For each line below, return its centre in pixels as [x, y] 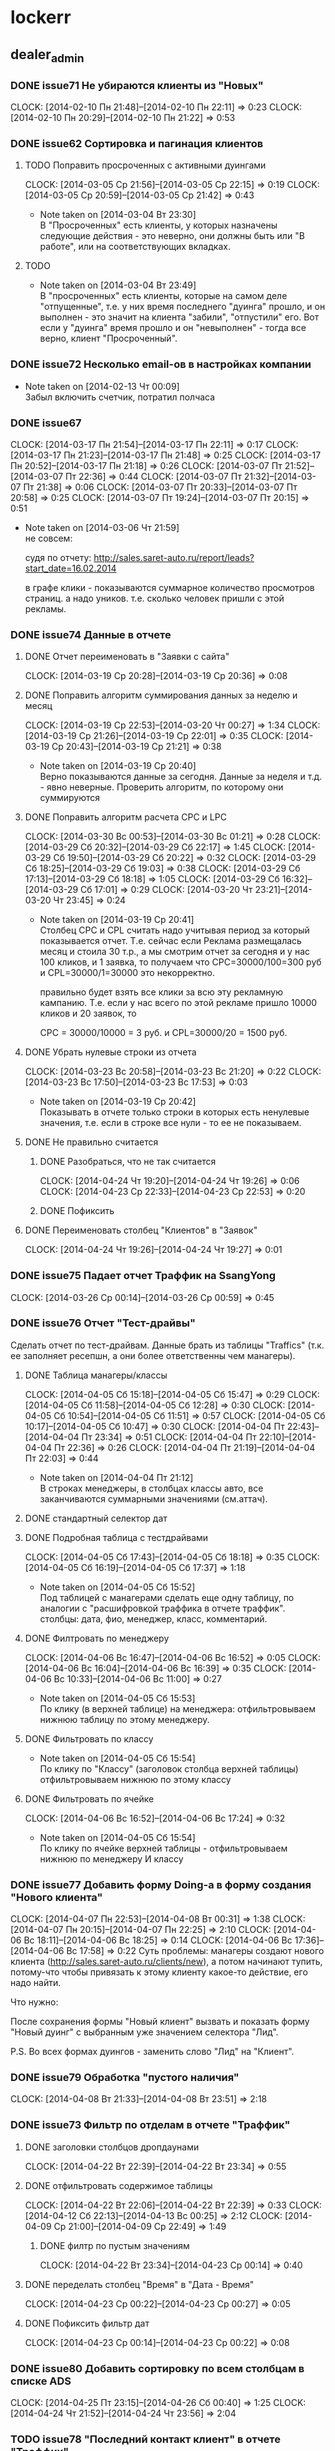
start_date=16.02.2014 [70, 568]
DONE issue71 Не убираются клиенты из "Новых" [137, 85]
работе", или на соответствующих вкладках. [135, 247]
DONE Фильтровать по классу [89, 1738]
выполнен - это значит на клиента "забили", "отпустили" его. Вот [179, 317]
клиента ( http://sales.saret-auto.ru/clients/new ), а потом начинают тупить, [166, 1962]
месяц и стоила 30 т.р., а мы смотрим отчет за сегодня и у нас [175, 952]
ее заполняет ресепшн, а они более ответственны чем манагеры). [153, 1355]
